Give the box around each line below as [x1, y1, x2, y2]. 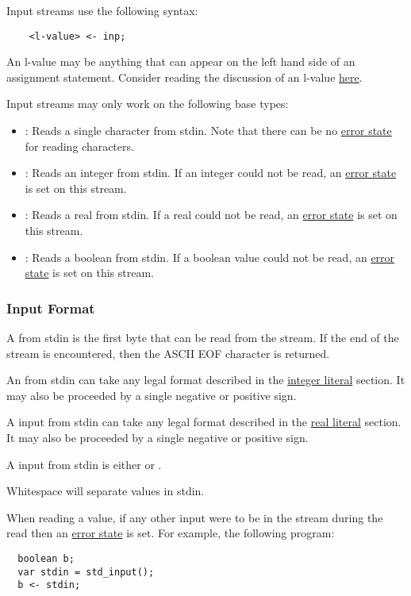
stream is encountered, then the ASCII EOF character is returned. [6, 344, 330, 361]
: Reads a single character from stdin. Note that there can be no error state [25, 122, 392, 139]
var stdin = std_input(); [17, 566, 155, 578]
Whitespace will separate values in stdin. [6, 483, 205, 499]
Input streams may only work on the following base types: [6, 95, 289, 112]
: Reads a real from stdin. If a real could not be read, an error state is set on [25, 206, 398, 223]
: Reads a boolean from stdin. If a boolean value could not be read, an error [25, 248, 395, 265]
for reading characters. [25, 137, 134, 154]
